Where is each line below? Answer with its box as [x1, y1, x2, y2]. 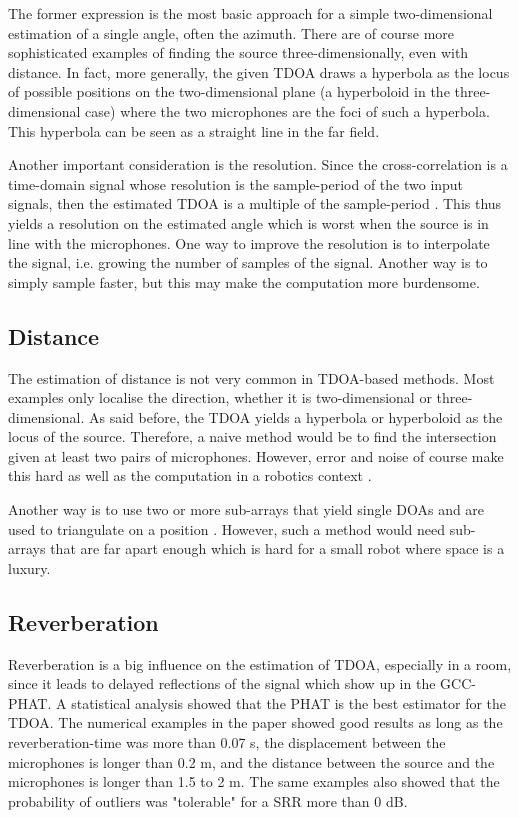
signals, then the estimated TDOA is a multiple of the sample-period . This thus [8, 193, 502, 214]
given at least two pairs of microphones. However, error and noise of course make [8, 445, 504, 466]
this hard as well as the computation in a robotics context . [8, 465, 372, 486]
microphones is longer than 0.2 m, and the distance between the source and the [8, 751, 495, 772]
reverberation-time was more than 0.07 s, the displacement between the [8, 732, 446, 753]
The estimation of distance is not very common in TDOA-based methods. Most [8, 367, 495, 388]
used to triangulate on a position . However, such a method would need [8, 518, 446, 539]
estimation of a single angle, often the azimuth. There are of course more [8, 22, 455, 43]
